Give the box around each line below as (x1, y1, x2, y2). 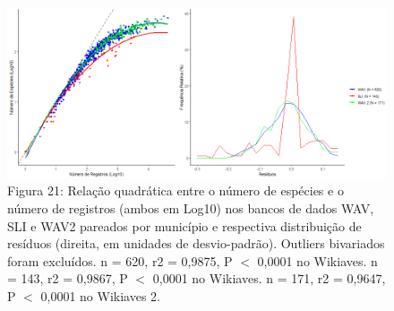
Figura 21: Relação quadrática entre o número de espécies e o (7, 181, 344, 200)
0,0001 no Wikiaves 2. (40, 286, 160, 305)
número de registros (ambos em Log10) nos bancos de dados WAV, (7, 198, 374, 217)
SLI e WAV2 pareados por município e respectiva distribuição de (7, 216, 362, 235)
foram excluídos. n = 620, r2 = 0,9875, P (7, 251, 233, 270)
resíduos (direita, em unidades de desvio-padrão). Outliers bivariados (7, 234, 385, 253)
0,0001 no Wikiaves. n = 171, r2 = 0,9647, (152, 269, 386, 288)
